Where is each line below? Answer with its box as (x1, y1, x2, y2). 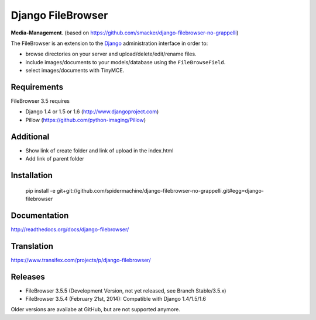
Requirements (11, 82, 64, 92)
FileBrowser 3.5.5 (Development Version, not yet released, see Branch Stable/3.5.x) (25, 287, 226, 294)
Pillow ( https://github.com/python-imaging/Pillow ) (25, 116, 146, 123)
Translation (11, 241, 54, 251)
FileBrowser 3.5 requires (11, 98, 70, 105)
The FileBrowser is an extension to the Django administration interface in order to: (11, 40, 208, 47)
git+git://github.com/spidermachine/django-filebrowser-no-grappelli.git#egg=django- (56, 187, 265, 194)
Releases (11, 272, 45, 281)
